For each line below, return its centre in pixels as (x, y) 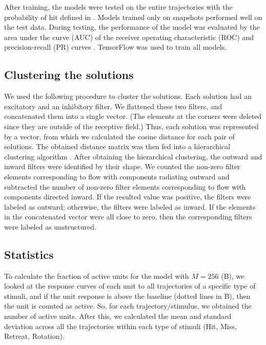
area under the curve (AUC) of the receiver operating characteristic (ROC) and (129, 37)
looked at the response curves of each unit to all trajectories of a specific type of (130, 286)
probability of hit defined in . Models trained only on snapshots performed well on (133, 17)
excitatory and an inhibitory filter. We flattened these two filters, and (113, 106)
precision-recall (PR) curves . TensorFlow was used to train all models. (116, 47)
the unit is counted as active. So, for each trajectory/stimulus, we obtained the (128, 306)
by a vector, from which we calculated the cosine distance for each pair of (119, 136)
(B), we (233, 276)
